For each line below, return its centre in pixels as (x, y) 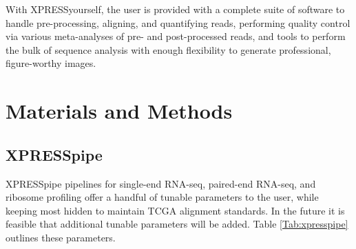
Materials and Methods (119, 111)
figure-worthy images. (51, 63)
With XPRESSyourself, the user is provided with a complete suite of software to (175, 9)
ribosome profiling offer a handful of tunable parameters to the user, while (162, 197)
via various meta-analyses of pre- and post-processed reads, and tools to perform (176, 36)
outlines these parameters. (61, 237)
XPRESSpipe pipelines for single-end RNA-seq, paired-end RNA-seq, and (161, 183)
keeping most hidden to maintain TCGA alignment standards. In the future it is (175, 210)
